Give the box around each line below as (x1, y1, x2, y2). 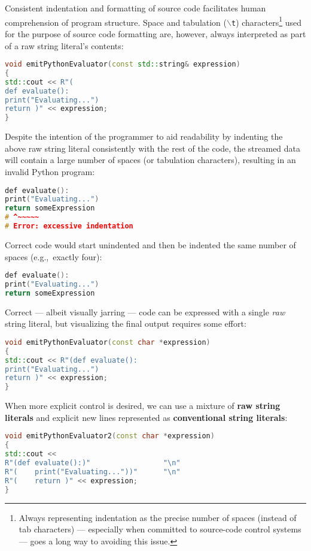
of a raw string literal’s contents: (5, 39, 124, 52)
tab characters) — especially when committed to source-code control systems (19, 523, 301, 535)
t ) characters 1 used (231, 14, 302, 28)
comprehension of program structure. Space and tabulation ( (5, 16, 227, 28)
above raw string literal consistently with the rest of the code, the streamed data (5, 141, 301, 154)
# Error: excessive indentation (5, 222, 133, 231)
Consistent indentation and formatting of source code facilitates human (5, 2, 266, 14)
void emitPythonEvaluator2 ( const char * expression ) (5, 432, 215, 441)
